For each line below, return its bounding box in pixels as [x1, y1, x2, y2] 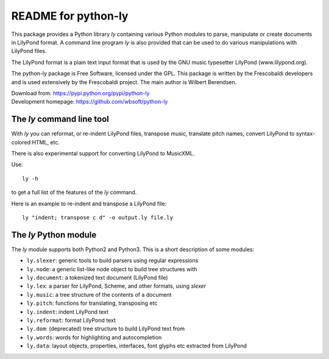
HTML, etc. [31, 138, 60, 146]
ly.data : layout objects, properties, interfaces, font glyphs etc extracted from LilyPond [26, 342, 247, 350]
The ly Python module [11, 229, 97, 240]
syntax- [295, 130, 316, 137]
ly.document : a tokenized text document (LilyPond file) [26, 274, 168, 281]
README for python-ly [11, 9, 129, 23]
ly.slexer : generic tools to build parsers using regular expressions [26, 257, 199, 265]
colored [11, 138, 30, 146]
